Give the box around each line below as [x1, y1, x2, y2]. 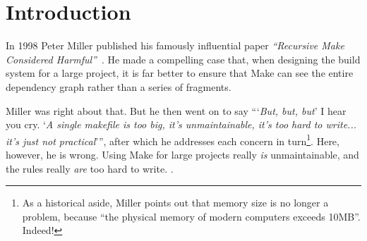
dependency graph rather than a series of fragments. [6, 79, 231, 94]
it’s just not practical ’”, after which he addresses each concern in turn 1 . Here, [6, 131, 339, 148]
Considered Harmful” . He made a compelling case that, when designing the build [6, 51, 361, 66]
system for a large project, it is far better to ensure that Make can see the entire [6, 66, 354, 80]
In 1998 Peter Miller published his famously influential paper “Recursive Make [6, 38, 344, 53]
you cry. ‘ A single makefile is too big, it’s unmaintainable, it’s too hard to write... [6, 117, 357, 132]
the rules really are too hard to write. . [6, 161, 174, 175]
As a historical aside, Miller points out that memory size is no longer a [22, 195, 329, 210]
